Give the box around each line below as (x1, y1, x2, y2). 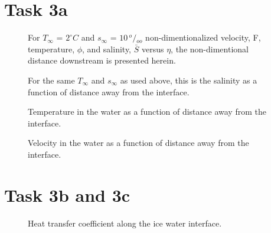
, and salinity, (82, 42, 131, 55)
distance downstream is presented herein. (28, 54, 176, 66)
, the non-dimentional (171, 42, 249, 55)
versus (141, 42, 164, 55)
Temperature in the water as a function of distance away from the (28, 105, 266, 118)
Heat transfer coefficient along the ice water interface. (28, 217, 222, 229)
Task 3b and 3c (4, 182, 130, 207)
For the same (28, 74, 75, 86)
